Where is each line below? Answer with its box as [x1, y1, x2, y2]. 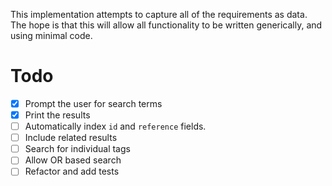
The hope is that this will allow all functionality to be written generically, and [10, 19, 323, 31]
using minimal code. [10, 30, 93, 41]
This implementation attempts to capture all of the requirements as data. [10, 9, 308, 20]
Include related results [24, 132, 118, 144]
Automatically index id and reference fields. [24, 120, 207, 133]
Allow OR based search [24, 154, 122, 166]
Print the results [24, 109, 91, 121]
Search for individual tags [24, 143, 131, 155]
